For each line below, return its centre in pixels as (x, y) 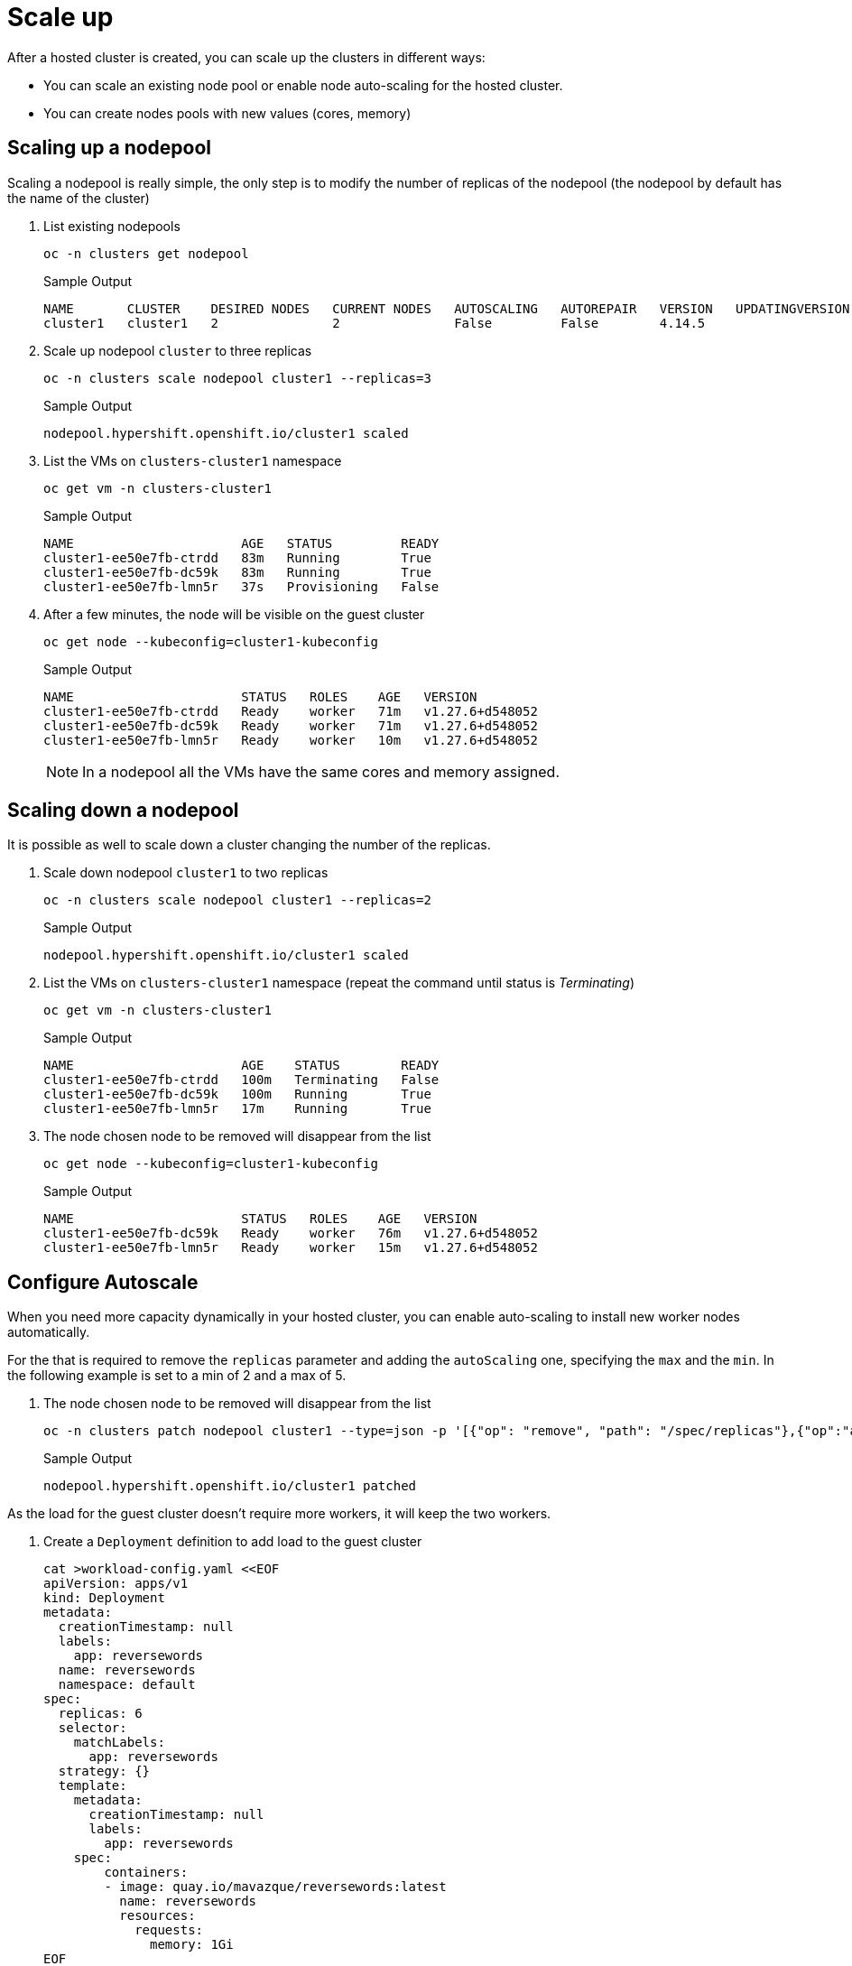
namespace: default (127, 1685)
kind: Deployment (104, 1598)
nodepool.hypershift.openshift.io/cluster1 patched (230, 1486)
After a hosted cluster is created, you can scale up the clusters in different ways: (246, 57)
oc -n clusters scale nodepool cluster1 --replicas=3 (237, 378)
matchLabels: (119, 1743)
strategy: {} (104, 1771)
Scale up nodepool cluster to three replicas (178, 350)
